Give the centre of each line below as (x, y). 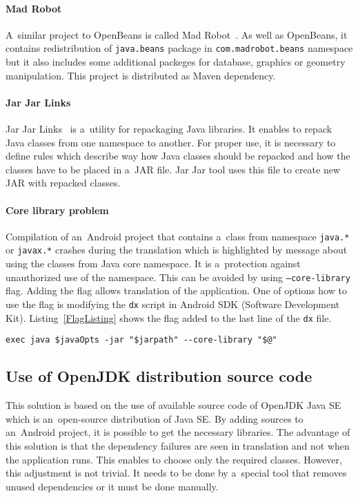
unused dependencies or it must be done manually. (112, 486)
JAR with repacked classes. (63, 183)
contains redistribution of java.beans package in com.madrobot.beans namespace (179, 48)
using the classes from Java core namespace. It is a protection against (153, 264)
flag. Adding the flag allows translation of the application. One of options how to (176, 290)
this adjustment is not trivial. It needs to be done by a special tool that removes (176, 473)
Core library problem (57, 210)
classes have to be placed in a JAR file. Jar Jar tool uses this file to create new (173, 169)
